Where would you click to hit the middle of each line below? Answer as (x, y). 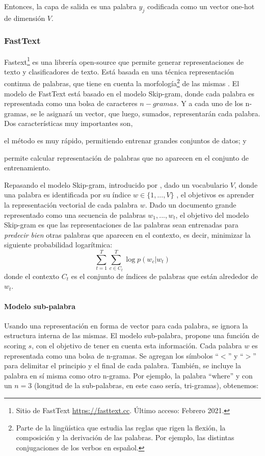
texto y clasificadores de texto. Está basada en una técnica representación (119, 71)
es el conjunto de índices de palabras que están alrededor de (165, 276)
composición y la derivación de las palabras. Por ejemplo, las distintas (125, 437)
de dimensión (25, 18)
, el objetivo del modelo (212, 214)
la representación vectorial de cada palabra (71, 205)
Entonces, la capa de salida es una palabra (70, 6)
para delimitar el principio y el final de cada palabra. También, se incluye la (123, 365)
